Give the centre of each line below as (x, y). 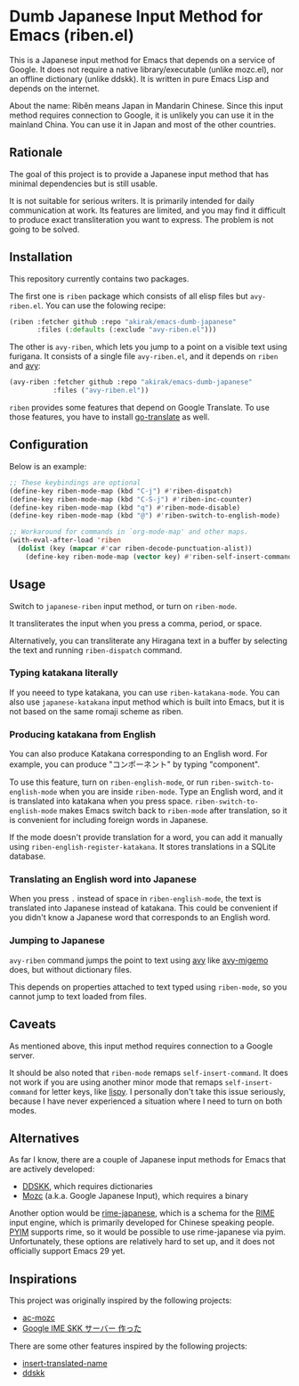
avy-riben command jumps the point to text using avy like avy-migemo (139, 960)
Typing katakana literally (64, 673)
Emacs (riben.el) (72, 35)
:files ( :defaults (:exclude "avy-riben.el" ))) (127, 330)
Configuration (49, 445)
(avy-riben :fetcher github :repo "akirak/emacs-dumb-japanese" (131, 382)
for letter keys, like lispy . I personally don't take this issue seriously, (163, 1091)
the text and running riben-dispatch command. (96, 650)
